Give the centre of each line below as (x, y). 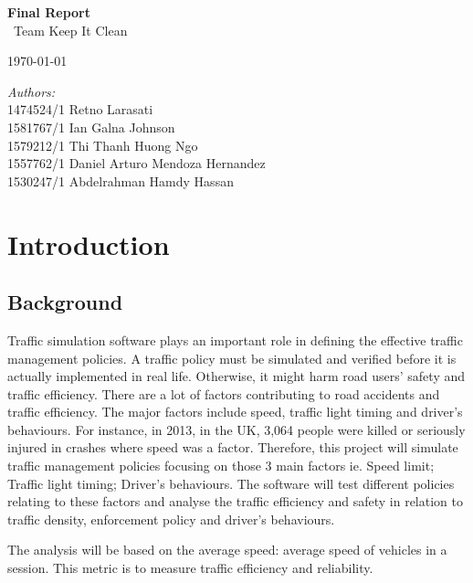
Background (65, 302)
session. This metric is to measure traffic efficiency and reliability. (190, 568)
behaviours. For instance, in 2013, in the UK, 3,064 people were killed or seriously (236, 429)
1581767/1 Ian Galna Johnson (91, 127)
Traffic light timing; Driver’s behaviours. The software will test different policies (231, 483)
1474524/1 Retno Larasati (80, 109)
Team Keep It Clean (70, 30)
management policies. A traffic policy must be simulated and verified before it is (232, 358)
